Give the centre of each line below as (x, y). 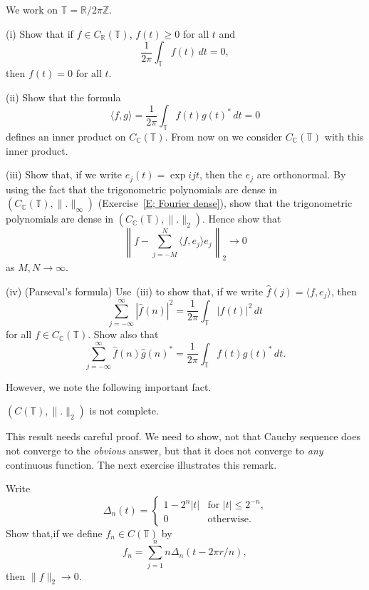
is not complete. (124, 411)
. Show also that (123, 334)
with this (344, 136)
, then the (221, 174)
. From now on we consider (224, 136)
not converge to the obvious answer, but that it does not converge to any (165, 451)
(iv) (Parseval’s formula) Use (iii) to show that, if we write (135, 291)
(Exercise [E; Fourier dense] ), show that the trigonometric (225, 203)
